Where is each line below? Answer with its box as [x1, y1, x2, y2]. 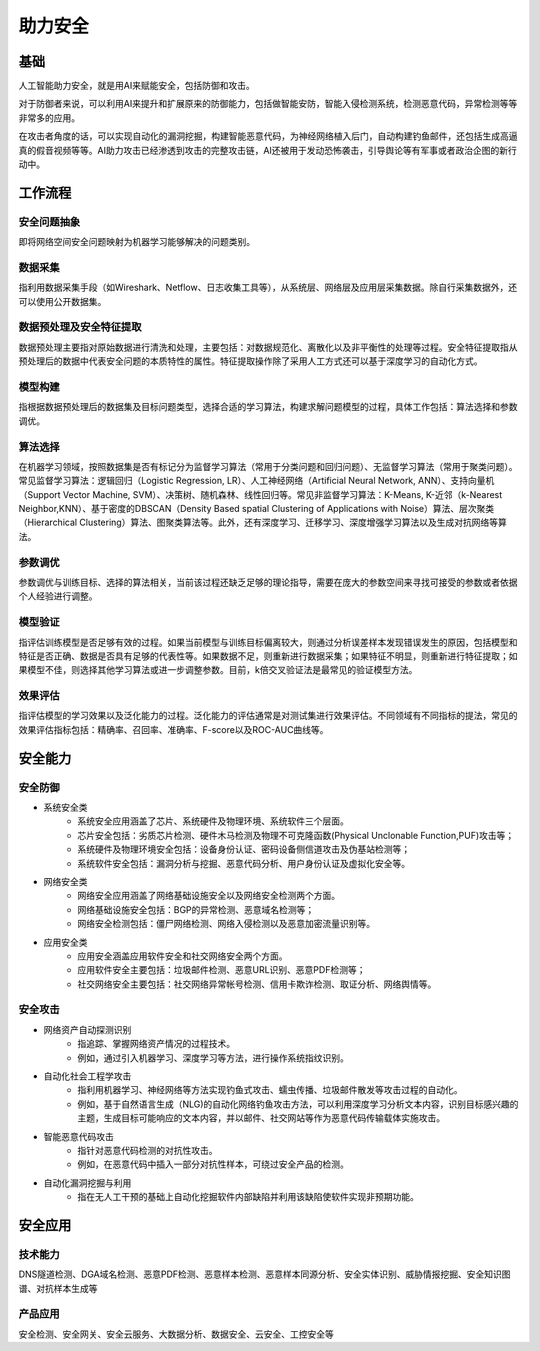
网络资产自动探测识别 [43, 1023, 132, 1035]
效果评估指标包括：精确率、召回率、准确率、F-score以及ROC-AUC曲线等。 [18, 723, 329, 735]
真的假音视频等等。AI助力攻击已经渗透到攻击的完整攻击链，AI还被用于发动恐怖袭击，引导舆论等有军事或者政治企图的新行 [18, 144, 517, 156]
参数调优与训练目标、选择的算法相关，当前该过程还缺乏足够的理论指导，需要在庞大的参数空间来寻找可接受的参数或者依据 [18, 576, 518, 588]
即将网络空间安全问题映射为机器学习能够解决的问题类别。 [18, 236, 255, 248]
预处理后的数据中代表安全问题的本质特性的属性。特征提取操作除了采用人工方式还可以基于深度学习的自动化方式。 [18, 355, 483, 367]
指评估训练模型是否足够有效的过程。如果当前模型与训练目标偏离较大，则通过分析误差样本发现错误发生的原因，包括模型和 [18, 636, 518, 648]
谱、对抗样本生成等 [18, 1282, 98, 1294]
